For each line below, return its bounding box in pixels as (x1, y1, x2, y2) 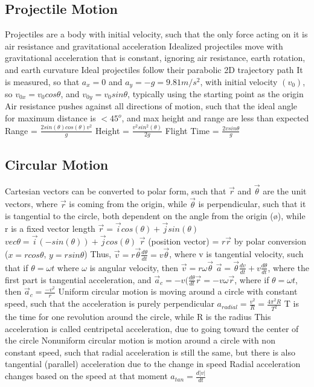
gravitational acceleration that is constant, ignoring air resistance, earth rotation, (5, 51, 306, 64)
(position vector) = (148, 234, 219, 247)
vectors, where (5, 197, 58, 210)
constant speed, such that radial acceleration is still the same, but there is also (5, 345, 295, 358)
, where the (268, 261, 309, 273)
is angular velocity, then (89, 261, 179, 273)
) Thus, (84, 248, 112, 260)
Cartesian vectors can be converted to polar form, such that (5, 184, 226, 197)
